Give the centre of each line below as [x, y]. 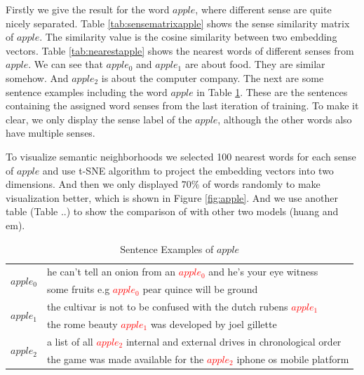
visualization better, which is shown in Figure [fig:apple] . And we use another [172, 197]
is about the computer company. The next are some [213, 77]
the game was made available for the [125, 359]
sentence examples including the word [87, 91]
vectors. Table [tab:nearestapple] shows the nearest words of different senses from [180, 50]
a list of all [70, 341]
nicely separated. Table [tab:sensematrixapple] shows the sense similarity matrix [178, 23]
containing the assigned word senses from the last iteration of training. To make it [182, 105]
